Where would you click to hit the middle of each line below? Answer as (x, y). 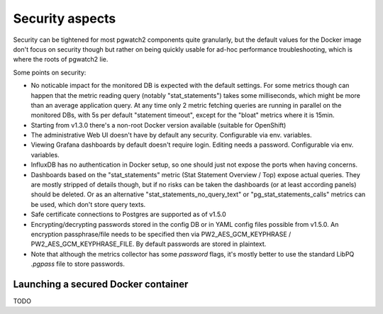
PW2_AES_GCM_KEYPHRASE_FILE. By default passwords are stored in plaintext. (149, 244)
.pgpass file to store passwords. (78, 264)
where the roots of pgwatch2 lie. (61, 60)
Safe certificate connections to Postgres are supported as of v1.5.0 (128, 214)
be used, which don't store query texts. (88, 204)
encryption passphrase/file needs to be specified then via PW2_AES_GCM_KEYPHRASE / (161, 234)
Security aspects (65, 18)
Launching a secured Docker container (101, 284)
